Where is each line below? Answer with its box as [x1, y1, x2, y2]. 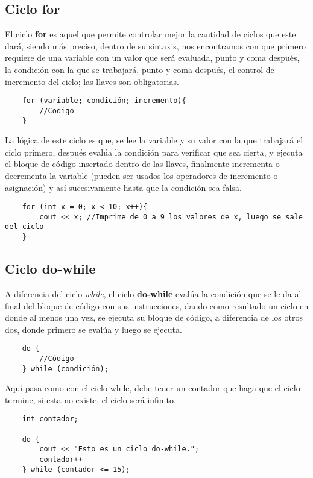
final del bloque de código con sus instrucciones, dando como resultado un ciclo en [5, 299, 309, 312]
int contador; [22, 415, 78, 424]
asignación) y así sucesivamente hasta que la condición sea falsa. [5, 181, 242, 193]
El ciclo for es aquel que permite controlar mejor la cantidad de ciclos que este [5, 28, 296, 40]
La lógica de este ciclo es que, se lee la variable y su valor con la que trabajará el [5, 134, 303, 146]
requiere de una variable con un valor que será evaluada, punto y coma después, [5, 51, 300, 64]
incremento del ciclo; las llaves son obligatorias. [5, 75, 179, 87]
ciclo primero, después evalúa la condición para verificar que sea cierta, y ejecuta [5, 145, 303, 158]
